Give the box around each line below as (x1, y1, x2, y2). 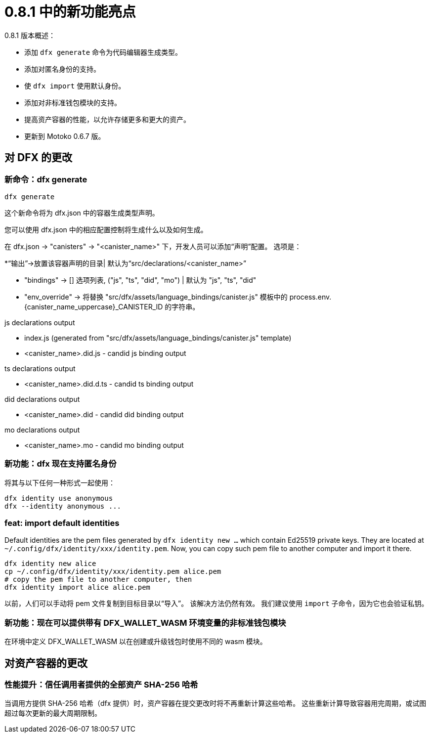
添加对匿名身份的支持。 (24, 64, 100, 73)
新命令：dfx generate (4, 174, 87, 184)
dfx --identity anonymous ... (4, 502, 122, 510)
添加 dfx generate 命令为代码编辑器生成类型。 (24, 47, 182, 56)
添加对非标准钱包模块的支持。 (24, 98, 121, 107)
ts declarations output (4, 364, 76, 373)
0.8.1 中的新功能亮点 (4, 3, 136, 20)
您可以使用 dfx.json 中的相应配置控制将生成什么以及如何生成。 (4, 225, 208, 234)
